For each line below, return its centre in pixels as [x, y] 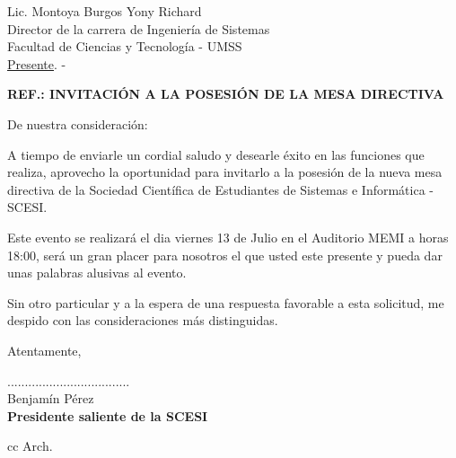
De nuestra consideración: [78, 123]
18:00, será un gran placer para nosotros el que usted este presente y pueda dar [225, 255]
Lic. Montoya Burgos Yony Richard [105, 11]
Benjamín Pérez [51, 398]
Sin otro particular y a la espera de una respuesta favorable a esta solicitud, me [226, 302]
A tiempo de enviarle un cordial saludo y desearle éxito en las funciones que [216, 154]
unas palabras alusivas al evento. [97, 273]
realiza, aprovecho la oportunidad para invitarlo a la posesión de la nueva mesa [225, 172]
